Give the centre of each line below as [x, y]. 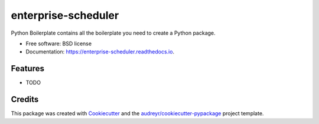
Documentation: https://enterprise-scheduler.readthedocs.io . [100, 52]
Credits [25, 100]
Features [27, 68]
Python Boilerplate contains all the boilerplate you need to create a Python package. [113, 33]
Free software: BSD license [58, 43]
